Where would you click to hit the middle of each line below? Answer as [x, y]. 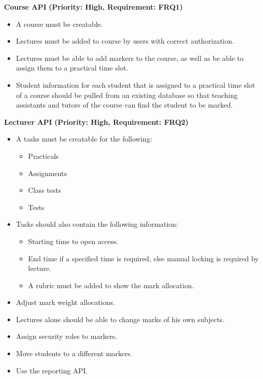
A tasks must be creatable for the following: [84, 139]
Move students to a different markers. [74, 353]
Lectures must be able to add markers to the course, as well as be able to [130, 58]
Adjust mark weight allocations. [65, 302]
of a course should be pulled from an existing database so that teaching [127, 95]
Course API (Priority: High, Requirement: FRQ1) [93, 7]
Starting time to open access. [73, 241]
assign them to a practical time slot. [72, 68]
